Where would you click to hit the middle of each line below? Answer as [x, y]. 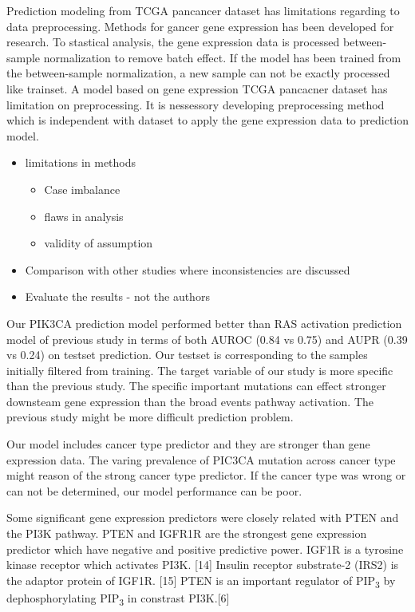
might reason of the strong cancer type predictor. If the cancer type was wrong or [206, 475]
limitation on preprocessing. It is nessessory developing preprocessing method [196, 104]
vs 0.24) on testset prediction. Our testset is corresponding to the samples [187, 355]
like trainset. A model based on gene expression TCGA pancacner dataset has [197, 88]
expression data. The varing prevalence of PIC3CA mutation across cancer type [201, 459]
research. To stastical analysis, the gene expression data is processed [173, 42]
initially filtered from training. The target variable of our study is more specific [200, 370]
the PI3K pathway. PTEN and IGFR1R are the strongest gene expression [187, 533]
